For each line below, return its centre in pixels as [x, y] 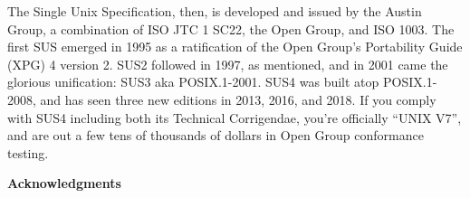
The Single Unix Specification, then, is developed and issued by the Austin [215, 11]
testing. [28, 152]
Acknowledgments [64, 183]
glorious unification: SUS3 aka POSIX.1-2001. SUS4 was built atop [193, 82]
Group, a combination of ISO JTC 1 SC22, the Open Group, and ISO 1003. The [231, 28]
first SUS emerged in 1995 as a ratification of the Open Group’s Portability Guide [235, 47]
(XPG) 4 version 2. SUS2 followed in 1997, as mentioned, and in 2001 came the [228, 64]
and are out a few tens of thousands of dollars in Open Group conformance [216, 135]
